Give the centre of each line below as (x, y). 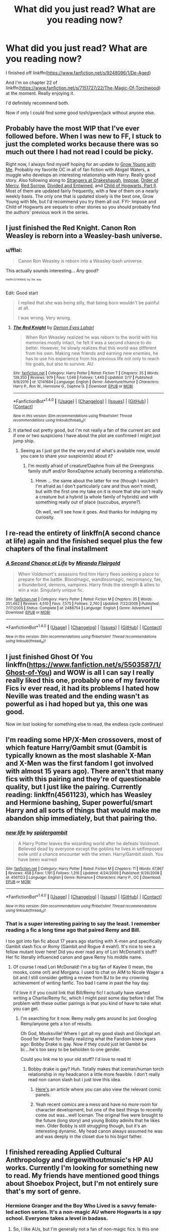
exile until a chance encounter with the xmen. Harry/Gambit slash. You (91, 854)
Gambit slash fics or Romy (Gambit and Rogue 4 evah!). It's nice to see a (80, 946)
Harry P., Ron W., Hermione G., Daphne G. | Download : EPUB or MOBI (73, 386)
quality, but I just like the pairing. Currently (74, 787)
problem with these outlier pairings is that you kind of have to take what (87, 1003)
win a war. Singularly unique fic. (51, 590)
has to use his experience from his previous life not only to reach (92, 359)
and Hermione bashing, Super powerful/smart (79, 803)
